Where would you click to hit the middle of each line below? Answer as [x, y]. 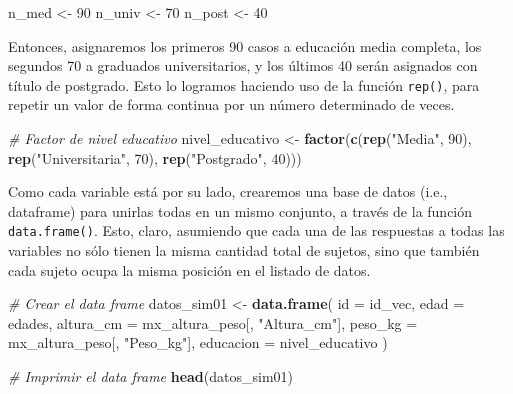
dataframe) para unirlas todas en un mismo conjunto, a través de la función [240, 210]
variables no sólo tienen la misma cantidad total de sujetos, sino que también [244, 250]
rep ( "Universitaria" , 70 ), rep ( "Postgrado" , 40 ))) [155, 157]
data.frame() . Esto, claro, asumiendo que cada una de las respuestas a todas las [256, 230]
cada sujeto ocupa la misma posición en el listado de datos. [189, 269]
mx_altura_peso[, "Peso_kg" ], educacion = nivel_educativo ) [198, 342]
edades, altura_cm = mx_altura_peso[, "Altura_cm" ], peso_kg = [213, 322]
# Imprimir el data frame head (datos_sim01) [151, 376]
